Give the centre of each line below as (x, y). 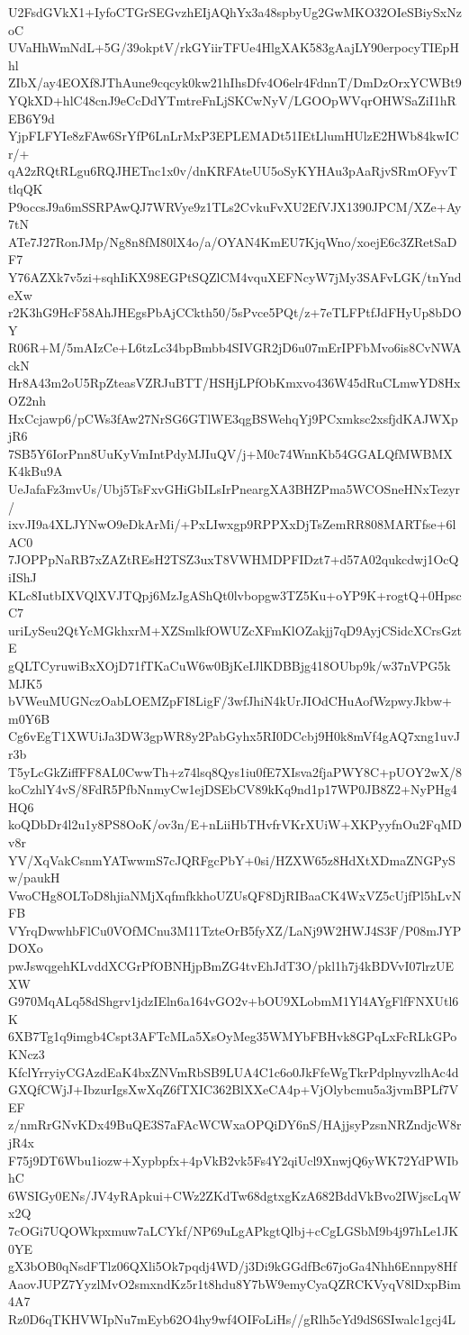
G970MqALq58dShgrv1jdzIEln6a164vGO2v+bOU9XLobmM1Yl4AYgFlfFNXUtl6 (234, 1001)
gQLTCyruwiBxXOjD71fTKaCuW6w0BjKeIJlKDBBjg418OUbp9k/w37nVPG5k (230, 665)
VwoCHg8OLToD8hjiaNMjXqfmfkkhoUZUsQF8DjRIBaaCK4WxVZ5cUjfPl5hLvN (235, 895)
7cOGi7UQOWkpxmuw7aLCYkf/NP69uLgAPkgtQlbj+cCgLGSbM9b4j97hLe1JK (234, 1230)
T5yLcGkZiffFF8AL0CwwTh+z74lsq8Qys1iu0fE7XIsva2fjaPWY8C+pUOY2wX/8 (235, 771)
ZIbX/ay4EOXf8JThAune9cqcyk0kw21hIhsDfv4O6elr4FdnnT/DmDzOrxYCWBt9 (235, 82)
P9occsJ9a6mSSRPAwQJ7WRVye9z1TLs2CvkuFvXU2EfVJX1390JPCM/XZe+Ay (235, 206)
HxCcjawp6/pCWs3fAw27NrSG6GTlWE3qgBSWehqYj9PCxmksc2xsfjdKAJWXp (233, 418)
